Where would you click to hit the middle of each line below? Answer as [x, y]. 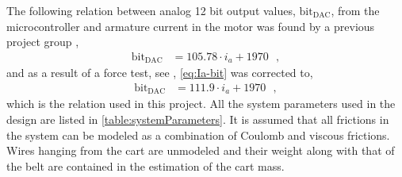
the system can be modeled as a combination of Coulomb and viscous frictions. [198, 135]
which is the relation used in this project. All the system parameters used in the [201, 104]
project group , [43, 42]
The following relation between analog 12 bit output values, [151, 10]
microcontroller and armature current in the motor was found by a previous [191, 26]
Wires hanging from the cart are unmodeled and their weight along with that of [201, 150]
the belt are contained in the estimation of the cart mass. [145, 165]
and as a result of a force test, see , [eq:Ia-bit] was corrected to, [160, 73]
